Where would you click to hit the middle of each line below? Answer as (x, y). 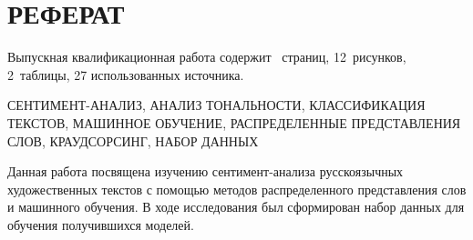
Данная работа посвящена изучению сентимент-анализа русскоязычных (206, 171)
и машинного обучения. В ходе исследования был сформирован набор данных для (236, 207)
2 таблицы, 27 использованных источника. (126, 74)
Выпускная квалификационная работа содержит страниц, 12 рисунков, (207, 57)
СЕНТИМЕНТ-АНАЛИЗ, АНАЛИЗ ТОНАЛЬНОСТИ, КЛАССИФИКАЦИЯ (216, 105)
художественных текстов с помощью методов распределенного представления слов (237, 189)
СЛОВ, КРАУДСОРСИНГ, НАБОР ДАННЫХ (133, 140)
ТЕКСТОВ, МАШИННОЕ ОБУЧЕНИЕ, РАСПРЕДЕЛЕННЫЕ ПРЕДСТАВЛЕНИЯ (234, 122)
